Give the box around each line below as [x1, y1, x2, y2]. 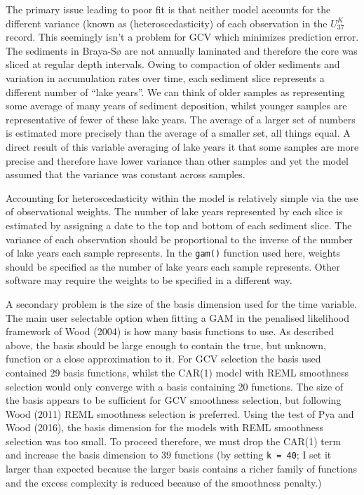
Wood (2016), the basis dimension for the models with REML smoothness [6, 420, 324, 435]
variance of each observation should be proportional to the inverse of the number [6, 231, 353, 246]
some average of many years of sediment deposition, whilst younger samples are [6, 98, 347, 113]
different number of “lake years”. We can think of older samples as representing [6, 84, 345, 99]
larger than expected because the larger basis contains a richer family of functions [6, 461, 358, 476]
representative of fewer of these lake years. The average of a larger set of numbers [6, 111, 356, 126]
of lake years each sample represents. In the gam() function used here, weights [6, 245, 340, 260]
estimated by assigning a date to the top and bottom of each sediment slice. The [6, 217, 352, 232]
